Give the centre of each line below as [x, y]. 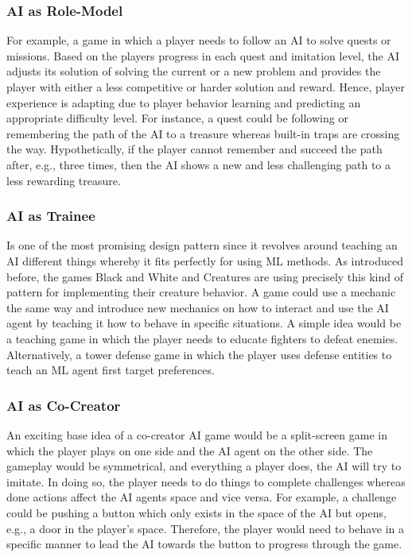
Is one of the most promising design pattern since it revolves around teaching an [202, 245]
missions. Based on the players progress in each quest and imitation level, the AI [203, 55]
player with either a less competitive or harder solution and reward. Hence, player [206, 87]
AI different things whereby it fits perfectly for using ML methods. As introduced [205, 260]
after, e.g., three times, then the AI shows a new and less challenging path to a [199, 164]
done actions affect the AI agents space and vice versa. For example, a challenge [202, 497]
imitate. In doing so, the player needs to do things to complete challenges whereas [206, 481]
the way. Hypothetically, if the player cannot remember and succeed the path [194, 149]
